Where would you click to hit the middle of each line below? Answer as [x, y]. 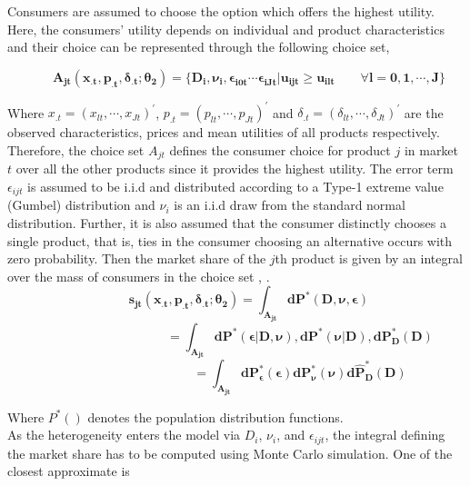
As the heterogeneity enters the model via [124, 435]
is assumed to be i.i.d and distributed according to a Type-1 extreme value [235, 186]
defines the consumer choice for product [280, 149]
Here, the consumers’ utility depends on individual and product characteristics [226, 29]
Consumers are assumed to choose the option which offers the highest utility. [221, 11]
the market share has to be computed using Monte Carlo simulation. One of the [230, 453]
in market [431, 149]
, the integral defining [385, 435]
